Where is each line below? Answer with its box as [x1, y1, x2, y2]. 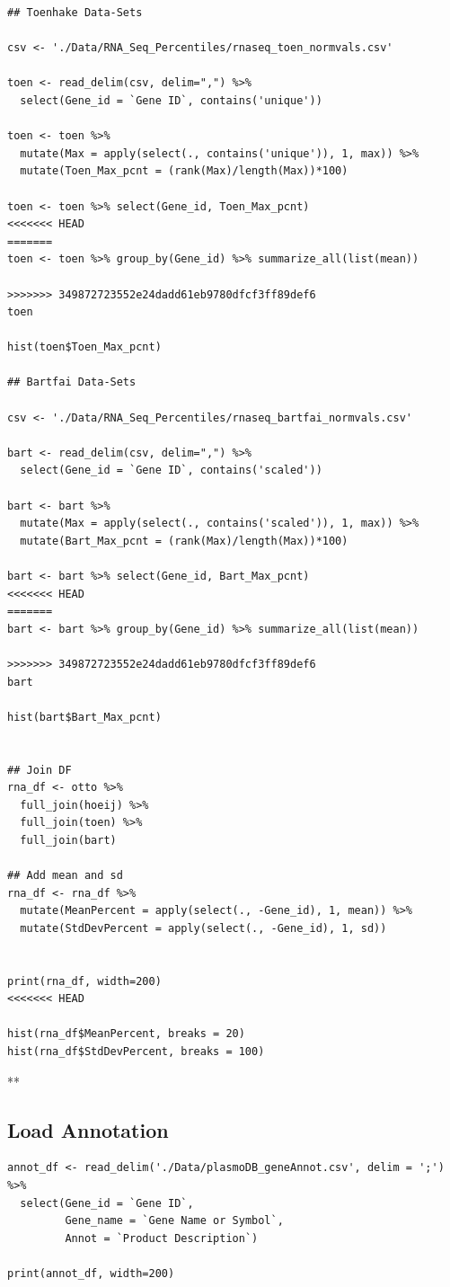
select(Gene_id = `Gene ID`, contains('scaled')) [20, 464, 322, 477]
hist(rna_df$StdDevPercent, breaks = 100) [7, 1045, 265, 1059]
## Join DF [7, 763, 72, 777]
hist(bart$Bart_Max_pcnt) [7, 710, 162, 723]
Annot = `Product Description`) [65, 1231, 259, 1245]
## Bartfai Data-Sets [7, 376, 137, 389]
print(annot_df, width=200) [7, 1266, 175, 1280]
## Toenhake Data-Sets [7, 6, 143, 19]
